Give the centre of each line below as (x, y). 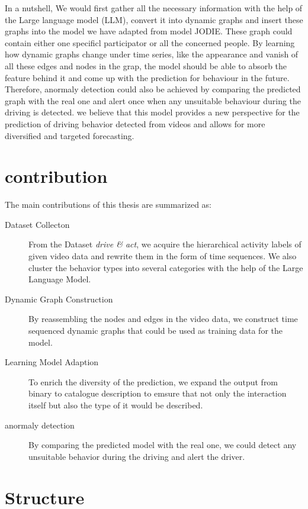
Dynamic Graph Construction (59, 299)
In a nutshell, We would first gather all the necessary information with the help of (154, 8)
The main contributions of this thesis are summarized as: (108, 204)
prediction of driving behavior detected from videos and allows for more (135, 123)
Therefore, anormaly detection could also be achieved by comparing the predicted (153, 89)
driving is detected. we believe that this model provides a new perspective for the (152, 112)
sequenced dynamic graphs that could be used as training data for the (156, 330)
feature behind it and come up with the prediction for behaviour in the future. (147, 77)
